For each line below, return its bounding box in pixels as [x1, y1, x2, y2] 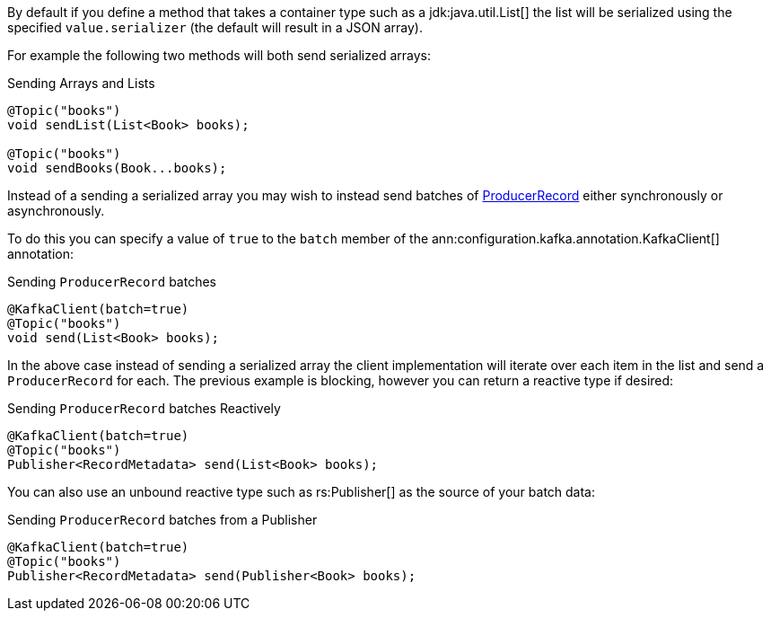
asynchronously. [7, 203, 105, 218]
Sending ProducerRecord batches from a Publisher [7, 512, 318, 527]
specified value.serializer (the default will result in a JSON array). [7, 20, 423, 35]
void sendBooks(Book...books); [7, 161, 227, 175]
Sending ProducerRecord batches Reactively [7, 401, 281, 416]
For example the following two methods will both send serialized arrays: [7, 48, 432, 63]
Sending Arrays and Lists [7, 75, 155, 91]
